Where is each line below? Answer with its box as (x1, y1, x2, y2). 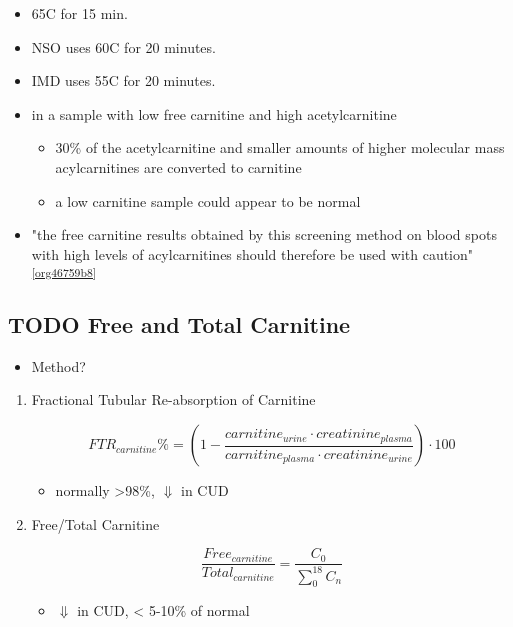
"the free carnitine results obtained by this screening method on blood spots (31, 224, 497, 245)
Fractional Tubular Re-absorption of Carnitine (31, 389, 316, 410)
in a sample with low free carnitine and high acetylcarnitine (31, 103, 397, 124)
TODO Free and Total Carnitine (8, 309, 351, 340)
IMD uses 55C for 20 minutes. (31, 70, 216, 91)
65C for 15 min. (31, 3, 128, 23)
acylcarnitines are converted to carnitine (55, 156, 302, 177)
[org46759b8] (31, 264, 96, 281)
